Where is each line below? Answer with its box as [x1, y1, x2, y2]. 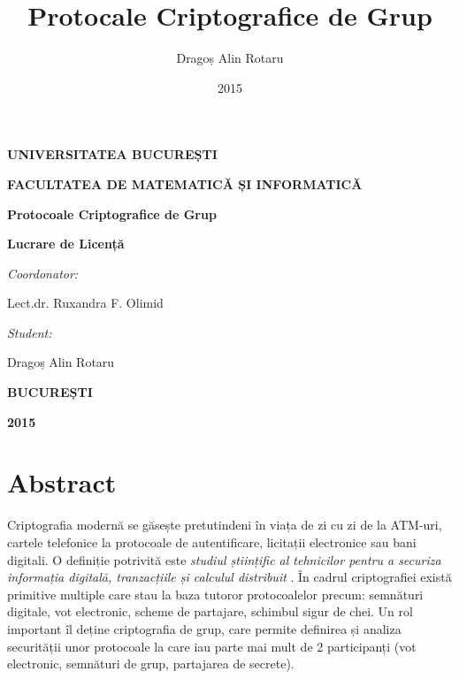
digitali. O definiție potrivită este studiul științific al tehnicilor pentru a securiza [7, 550, 441, 568]
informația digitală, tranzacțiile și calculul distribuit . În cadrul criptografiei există [7, 568, 452, 586]
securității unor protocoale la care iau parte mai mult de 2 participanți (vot [7, 637, 417, 655]
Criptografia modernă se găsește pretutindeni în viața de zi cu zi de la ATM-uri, [7, 515, 442, 534]
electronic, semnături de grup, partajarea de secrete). [7, 654, 295, 673]
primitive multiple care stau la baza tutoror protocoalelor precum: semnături [7, 584, 424, 603]
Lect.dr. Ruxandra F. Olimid [7, 294, 164, 312]
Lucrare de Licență [7, 234, 125, 253]
